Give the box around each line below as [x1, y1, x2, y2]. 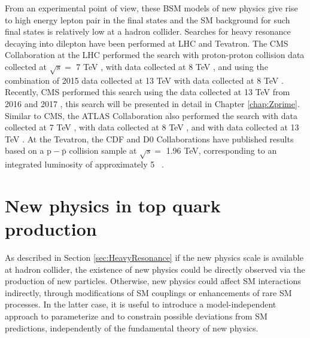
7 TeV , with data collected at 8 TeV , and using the [76, 60, 268, 72]
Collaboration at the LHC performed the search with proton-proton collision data [5, 48, 305, 61]
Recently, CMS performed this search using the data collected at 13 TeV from [5, 86, 290, 98]
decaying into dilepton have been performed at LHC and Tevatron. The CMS [5, 36, 288, 49]
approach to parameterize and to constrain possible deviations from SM [5, 309, 268, 322]
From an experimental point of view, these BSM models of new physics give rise [5, 2, 298, 14]
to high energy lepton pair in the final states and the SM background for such [5, 13, 290, 26]
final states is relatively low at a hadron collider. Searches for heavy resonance [5, 25, 291, 38]
